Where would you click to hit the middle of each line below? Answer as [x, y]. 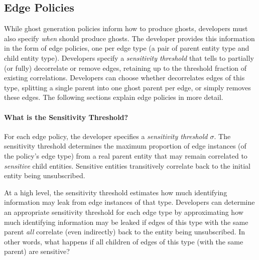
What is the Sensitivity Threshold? [66, 117]
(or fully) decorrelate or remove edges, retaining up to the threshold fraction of [125, 68]
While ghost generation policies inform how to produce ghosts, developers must [126, 28]
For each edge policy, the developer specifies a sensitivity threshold [106, 136]
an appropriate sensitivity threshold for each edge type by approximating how [124, 212]
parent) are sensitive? [37, 251]
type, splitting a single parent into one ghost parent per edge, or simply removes [127, 87]
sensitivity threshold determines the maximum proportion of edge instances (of [125, 146]
